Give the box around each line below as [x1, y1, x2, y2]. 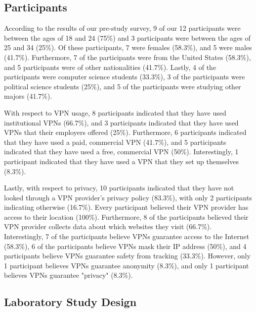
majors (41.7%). [4, 91, 52, 101]
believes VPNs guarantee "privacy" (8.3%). [4, 270, 133, 280]
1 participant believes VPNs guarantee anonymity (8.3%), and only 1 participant [4, 260, 249, 270]
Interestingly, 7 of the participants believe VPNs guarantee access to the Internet [4, 231, 250, 242]
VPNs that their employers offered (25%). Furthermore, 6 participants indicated [4, 127, 247, 137]
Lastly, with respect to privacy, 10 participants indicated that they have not [4, 183, 234, 193]
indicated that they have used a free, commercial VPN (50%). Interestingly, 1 [4, 146, 239, 157]
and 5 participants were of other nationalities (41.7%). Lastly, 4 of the [4, 62, 216, 72]
